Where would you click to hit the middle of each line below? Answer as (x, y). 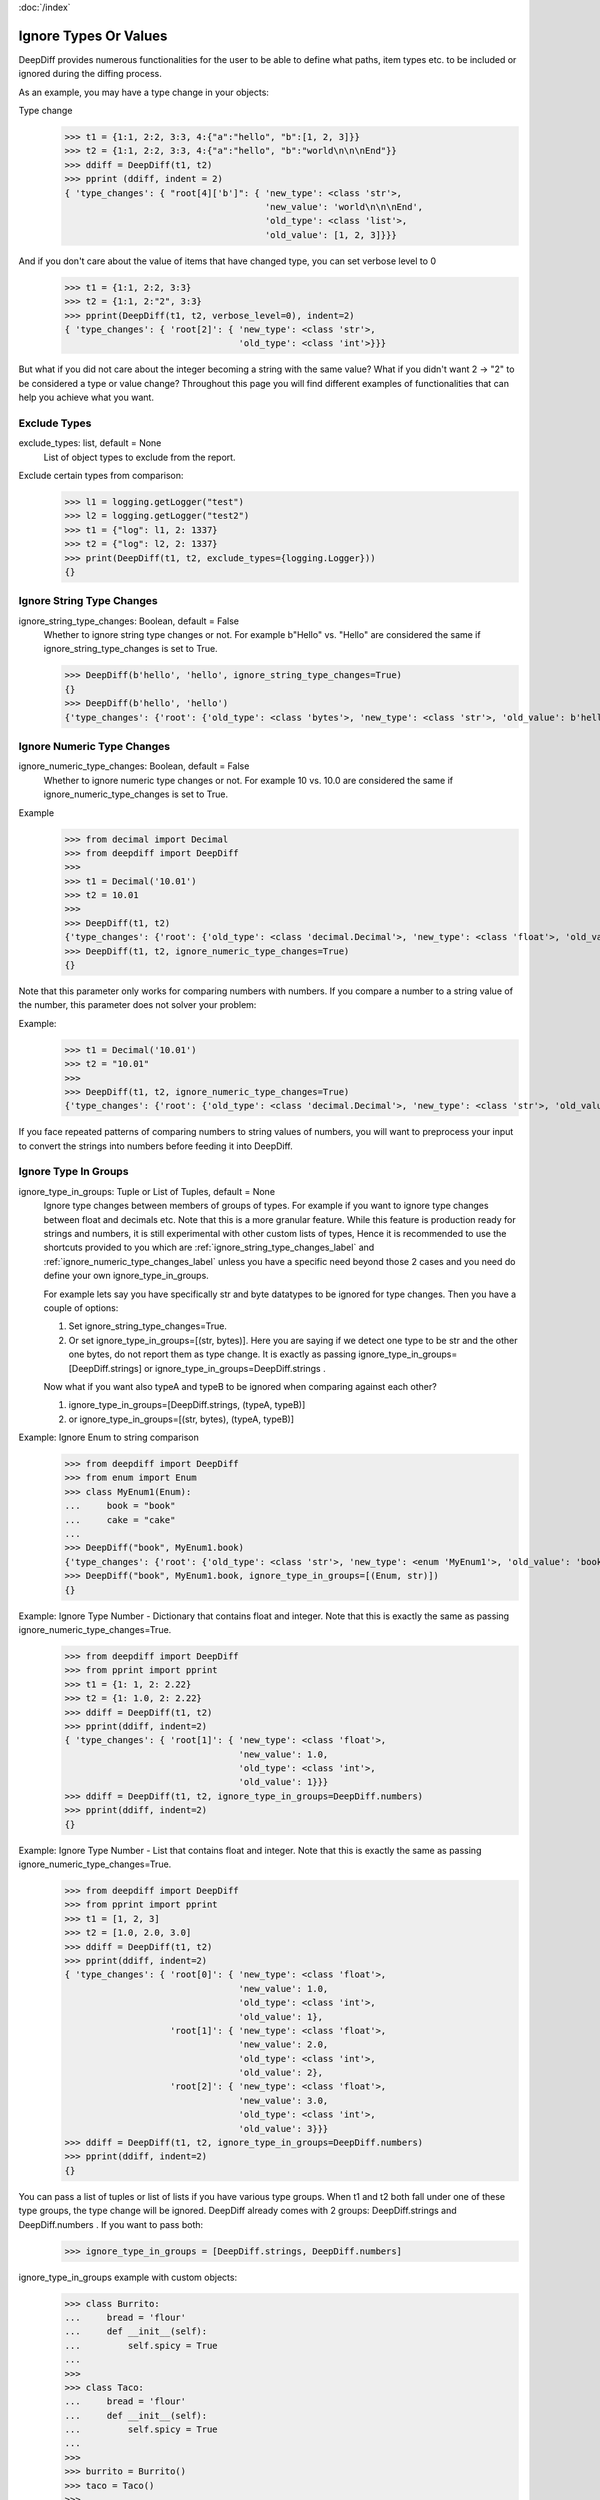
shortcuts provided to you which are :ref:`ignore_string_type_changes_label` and (209, 1247)
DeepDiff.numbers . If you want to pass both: (111, 2224)
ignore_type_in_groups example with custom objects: (128, 2277)
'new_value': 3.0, (283, 2100)
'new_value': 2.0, (283, 2044)
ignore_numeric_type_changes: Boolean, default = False (134, 766)
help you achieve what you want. (86, 397)
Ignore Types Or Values (93, 35)
